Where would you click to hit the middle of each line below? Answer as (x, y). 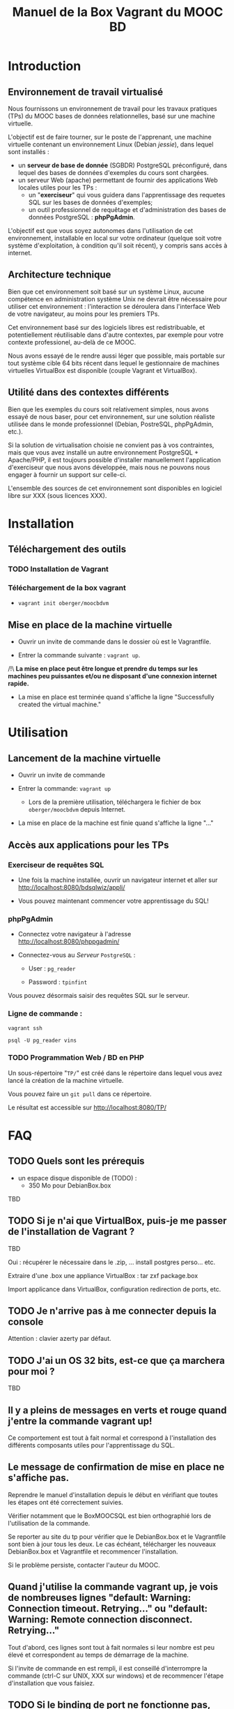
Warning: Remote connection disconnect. (100, 1619)
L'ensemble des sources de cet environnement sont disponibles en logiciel (115, 488)
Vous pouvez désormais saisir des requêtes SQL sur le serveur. (99, 996)
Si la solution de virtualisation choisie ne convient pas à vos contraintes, (111, 445)
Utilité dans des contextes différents (88, 392)
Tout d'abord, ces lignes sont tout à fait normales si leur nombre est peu (111, 1647)
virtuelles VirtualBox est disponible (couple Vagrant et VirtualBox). (102, 370)
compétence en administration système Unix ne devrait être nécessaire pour (118, 299)
